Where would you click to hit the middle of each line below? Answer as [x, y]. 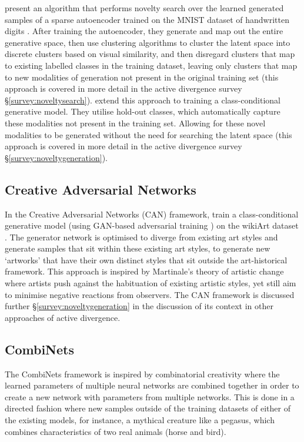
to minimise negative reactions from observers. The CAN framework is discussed [150, 294]
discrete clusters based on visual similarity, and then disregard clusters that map [150, 54]
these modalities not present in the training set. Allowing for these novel [135, 123]
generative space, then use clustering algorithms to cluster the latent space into [148, 42]
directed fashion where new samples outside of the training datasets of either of [148, 408]
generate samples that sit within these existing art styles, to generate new [138, 248]
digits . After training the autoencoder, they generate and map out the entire [144, 31]
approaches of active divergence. [63, 317]
